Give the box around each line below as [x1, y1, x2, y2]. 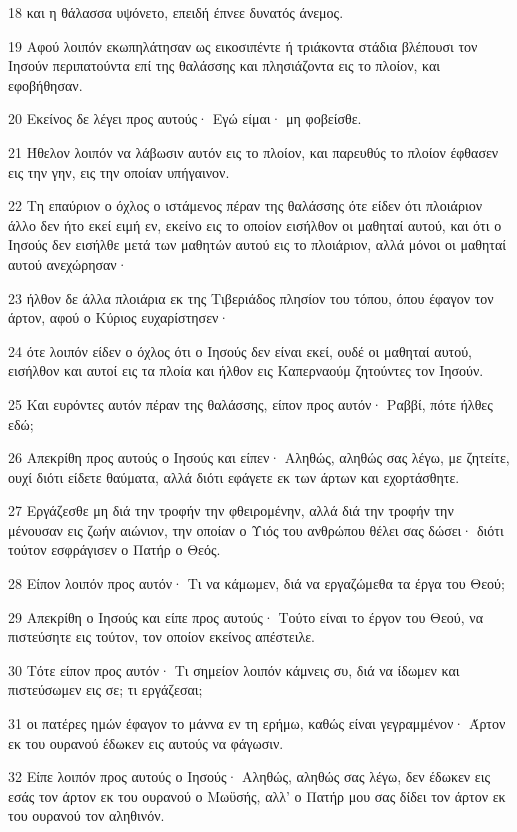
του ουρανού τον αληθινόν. [8, 805, 165, 826]
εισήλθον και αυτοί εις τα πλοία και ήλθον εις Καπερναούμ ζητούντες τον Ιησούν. [8, 360, 484, 381]
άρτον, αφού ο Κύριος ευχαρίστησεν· [8, 307, 230, 328]
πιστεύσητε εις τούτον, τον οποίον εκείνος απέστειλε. [8, 626, 315, 647]
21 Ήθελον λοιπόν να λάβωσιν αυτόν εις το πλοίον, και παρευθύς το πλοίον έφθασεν [8, 141, 499, 162]
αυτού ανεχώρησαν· [8, 253, 128, 274]
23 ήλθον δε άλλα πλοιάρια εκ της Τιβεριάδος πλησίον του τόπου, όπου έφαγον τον [8, 287, 494, 308]
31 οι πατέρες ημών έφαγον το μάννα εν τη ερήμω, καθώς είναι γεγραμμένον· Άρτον [8, 713, 506, 734]
